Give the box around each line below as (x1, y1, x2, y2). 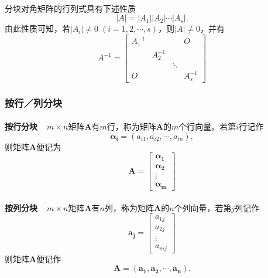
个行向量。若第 (178, 120, 236, 133)
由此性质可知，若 (5, 22, 70, 35)
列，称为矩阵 (104, 201, 154, 213)
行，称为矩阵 (106, 120, 156, 133)
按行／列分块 (5, 95, 63, 110)
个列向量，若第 (174, 201, 232, 213)
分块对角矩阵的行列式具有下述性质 (5, 2, 136, 14)
